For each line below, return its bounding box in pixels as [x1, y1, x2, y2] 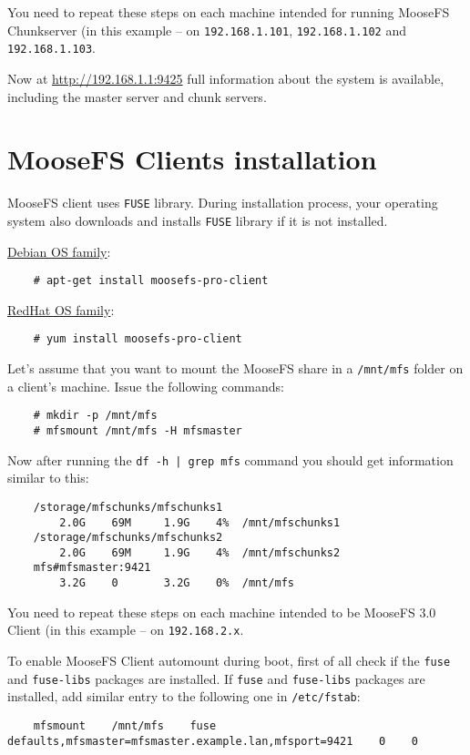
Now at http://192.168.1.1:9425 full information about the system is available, [7, 68, 444, 87]
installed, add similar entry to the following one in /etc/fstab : [7, 687, 361, 706]
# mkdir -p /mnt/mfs [33, 409, 158, 423]
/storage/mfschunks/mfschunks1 [33, 500, 223, 514]
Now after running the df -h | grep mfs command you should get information [7, 450, 454, 469]
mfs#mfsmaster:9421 [33, 561, 151, 575]
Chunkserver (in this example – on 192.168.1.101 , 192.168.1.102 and [7, 20, 407, 39]
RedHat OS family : [7, 300, 115, 319]
